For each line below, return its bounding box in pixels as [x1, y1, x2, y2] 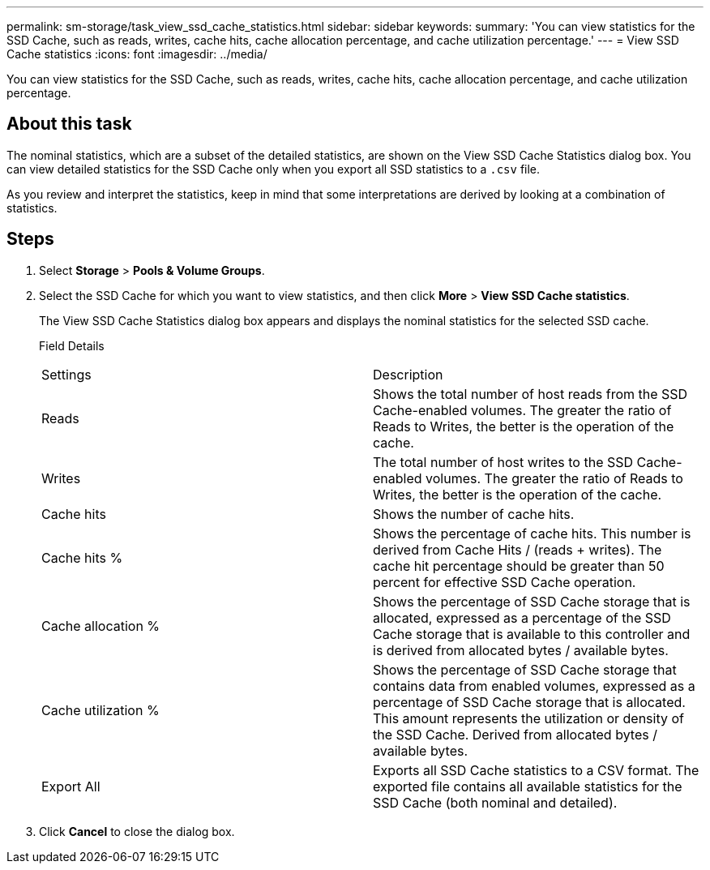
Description [373, 366, 443, 383]
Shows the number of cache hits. [373, 505, 575, 522]
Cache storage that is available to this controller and [373, 625, 691, 642]
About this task [6, 114, 132, 135]
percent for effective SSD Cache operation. [373, 573, 636, 590]
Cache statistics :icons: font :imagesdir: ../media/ [6, 47, 267, 61]
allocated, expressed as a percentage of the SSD [373, 609, 671, 626]
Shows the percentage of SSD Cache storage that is [373, 593, 691, 610]
